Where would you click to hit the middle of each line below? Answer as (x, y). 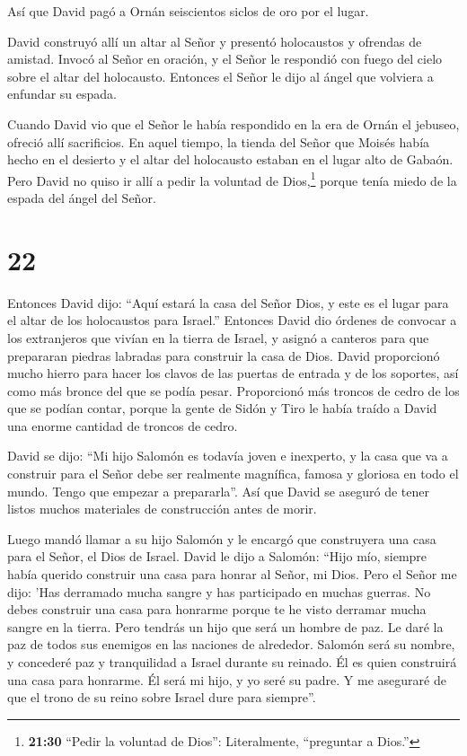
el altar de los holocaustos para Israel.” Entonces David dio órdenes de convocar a (232, 320)
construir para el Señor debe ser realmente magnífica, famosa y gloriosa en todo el (233, 474)
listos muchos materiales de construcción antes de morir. (162, 509)
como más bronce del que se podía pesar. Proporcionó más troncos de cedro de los (233, 390)
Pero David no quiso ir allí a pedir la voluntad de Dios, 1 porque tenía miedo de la (232, 179)
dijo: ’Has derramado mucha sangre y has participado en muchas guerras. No (219, 591)
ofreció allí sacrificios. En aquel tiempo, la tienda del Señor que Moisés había (219, 141)
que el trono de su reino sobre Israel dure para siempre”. (162, 697)
